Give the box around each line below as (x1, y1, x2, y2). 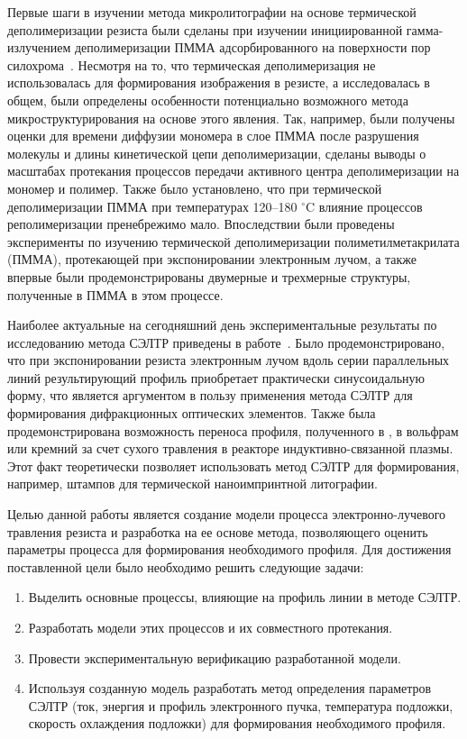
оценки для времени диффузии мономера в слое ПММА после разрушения (7, 126, 419, 145)
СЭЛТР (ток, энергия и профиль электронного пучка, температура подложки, (28, 696, 453, 715)
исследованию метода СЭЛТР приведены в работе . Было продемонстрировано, (7, 333, 445, 351)
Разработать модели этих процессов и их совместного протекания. (28, 618, 393, 636)
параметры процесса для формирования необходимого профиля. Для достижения (7, 540, 452, 559)
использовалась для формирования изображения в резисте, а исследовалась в (7, 73, 430, 92)
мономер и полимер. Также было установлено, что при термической (7, 178, 382, 197)
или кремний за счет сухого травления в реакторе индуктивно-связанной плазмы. (7, 439, 453, 458)
